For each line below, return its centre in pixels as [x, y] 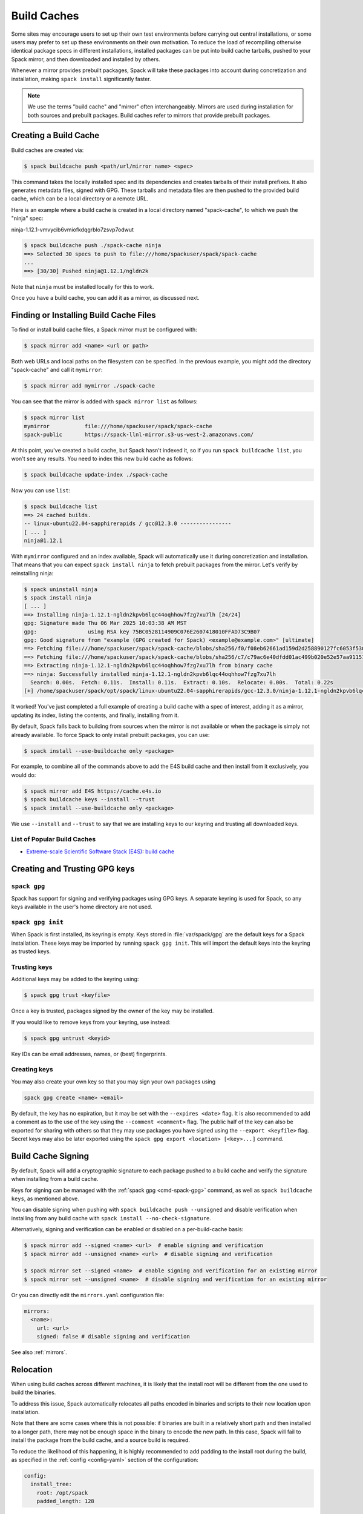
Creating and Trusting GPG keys [73, 869]
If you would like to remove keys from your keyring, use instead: [91, 1022]
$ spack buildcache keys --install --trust [90, 800]
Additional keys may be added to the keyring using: [75, 979]
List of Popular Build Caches [54, 839]
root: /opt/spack [62, 1493]
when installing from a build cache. [55, 1179]
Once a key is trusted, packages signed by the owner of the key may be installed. [113, 1011]
